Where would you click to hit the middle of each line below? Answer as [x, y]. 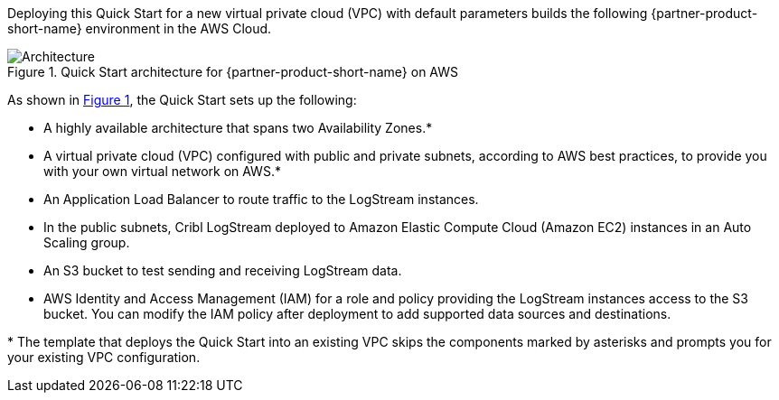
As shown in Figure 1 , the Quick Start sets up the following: [182, 100]
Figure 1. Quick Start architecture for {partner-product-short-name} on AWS [233, 72]
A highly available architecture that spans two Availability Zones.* [238, 128]
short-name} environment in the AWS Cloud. [140, 28]
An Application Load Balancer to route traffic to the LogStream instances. [261, 199]
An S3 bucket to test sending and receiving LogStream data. [223, 270]
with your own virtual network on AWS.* [162, 171]
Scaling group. [87, 242]
